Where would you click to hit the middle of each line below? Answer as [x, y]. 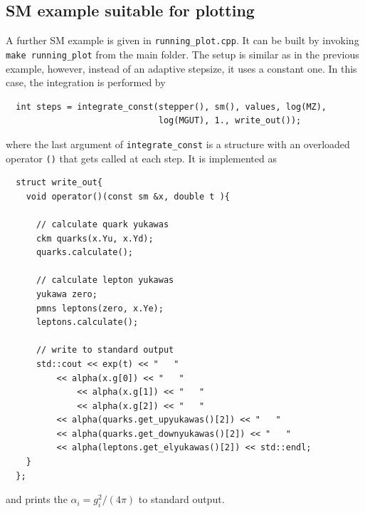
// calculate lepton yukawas [105, 280]
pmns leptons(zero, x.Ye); [100, 308]
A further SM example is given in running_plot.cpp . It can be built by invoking [182, 40]
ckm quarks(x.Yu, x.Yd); [95, 238]
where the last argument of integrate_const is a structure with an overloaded [178, 144]
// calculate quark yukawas [102, 224]
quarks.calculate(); [84, 253]
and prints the [37, 499]
